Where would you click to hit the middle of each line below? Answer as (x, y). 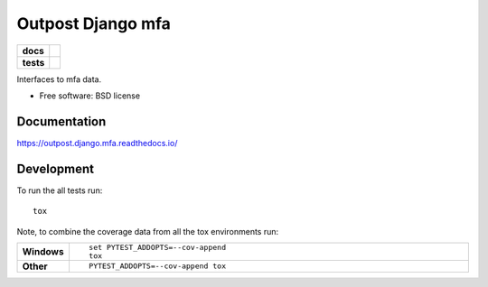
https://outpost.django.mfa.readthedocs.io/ (97, 143)
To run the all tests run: (60, 190)
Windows (43, 251)
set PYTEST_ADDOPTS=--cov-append (157, 247)
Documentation (61, 121)
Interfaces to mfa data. (59, 79)
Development (56, 168)
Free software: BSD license (89, 96)
